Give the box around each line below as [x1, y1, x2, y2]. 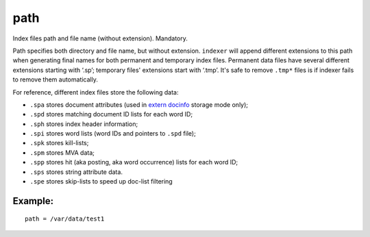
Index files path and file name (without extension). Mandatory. [12, 34, 188, 42]
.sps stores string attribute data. [29, 168, 123, 176]
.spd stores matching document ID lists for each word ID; [29, 110, 193, 118]
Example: [12, 195, 54, 207]
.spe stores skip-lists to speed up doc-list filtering [29, 177, 173, 186]
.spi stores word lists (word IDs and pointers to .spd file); [29, 129, 197, 138]
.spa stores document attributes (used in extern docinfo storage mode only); [29, 100, 249, 109]
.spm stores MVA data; [29, 148, 95, 157]
